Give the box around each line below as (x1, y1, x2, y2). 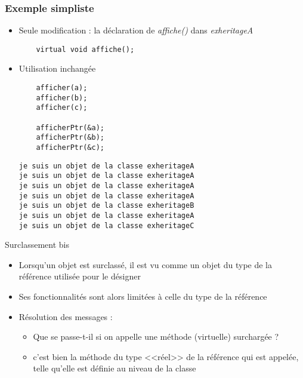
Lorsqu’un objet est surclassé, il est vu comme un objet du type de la (18, 258, 273, 271)
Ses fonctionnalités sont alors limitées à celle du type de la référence (18, 290, 267, 303)
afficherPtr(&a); (36, 123, 104, 132)
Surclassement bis (5, 238, 69, 251)
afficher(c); (36, 103, 88, 112)
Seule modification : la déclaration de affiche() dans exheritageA (18, 24, 253, 36)
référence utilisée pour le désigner (18, 270, 141, 282)
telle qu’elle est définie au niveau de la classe (33, 362, 196, 374)
